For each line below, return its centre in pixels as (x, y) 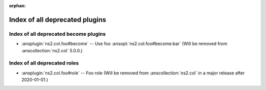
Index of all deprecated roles (44, 63)
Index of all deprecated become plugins (57, 34)
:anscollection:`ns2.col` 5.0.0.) (52, 50)
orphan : (17, 6)
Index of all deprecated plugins (58, 20)
